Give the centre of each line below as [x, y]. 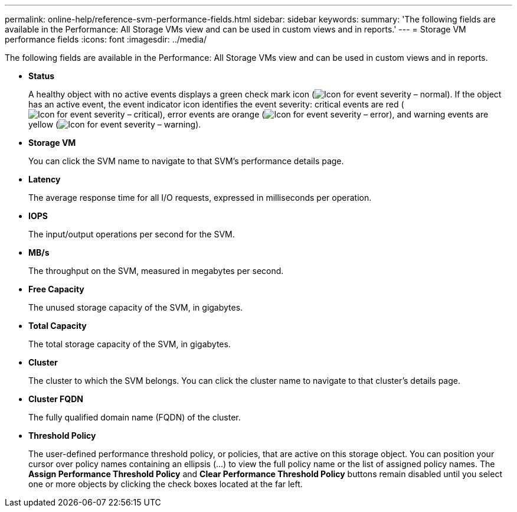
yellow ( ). [115, 124]
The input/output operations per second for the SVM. [132, 234]
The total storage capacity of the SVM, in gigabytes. [130, 344]
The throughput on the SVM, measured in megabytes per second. [156, 271]
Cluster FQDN [56, 399]
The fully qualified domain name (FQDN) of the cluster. [135, 417]
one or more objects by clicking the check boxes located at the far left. [166, 484]
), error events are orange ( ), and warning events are [324, 114]
